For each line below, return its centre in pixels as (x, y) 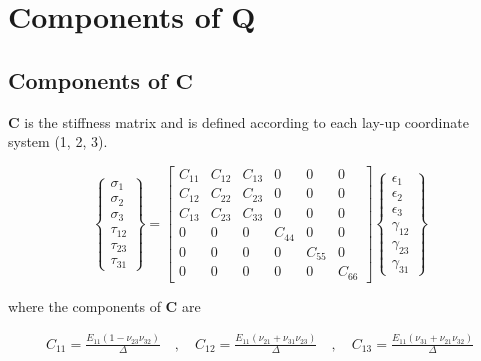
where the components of (84, 305)
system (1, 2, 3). (58, 141)
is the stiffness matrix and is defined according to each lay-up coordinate (246, 121)
